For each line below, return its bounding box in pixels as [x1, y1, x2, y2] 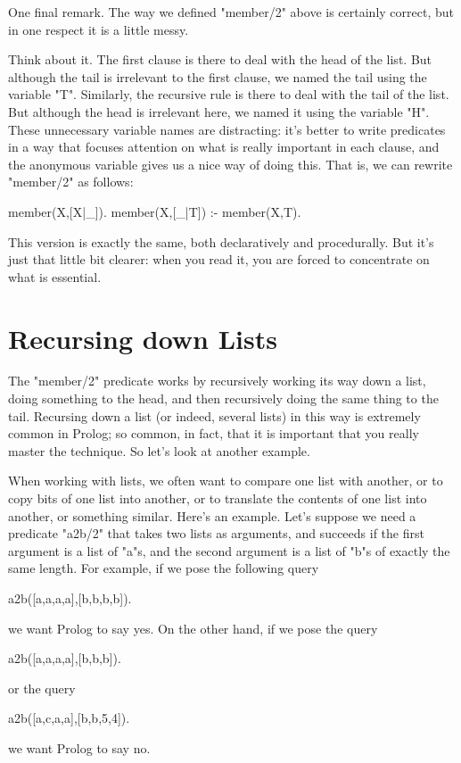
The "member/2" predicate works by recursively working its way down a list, [8, 371, 426, 390]
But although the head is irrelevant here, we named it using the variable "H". [8, 102, 430, 120]
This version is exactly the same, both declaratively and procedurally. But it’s [8, 232, 434, 251]
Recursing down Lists [8, 319, 277, 356]
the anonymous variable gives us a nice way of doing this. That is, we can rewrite [8, 154, 453, 173]
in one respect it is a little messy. [8, 20, 189, 38]
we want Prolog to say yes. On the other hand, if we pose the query [8, 618, 378, 637]
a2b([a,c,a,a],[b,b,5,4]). [8, 709, 130, 727]
